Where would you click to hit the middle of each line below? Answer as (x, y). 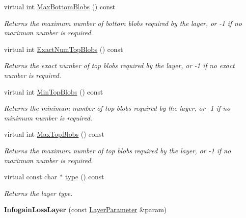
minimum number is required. (48, 117)
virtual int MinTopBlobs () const (54, 91)
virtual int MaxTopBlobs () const (54, 134)
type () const (84, 177)
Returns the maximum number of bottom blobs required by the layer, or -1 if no (123, 23)
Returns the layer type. (38, 193)
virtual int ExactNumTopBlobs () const (64, 49)
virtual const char (31, 177)
